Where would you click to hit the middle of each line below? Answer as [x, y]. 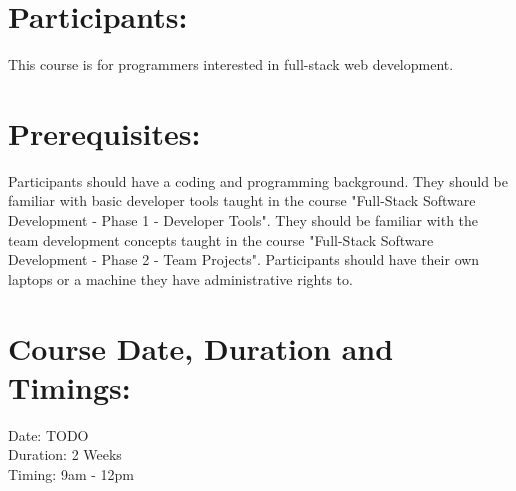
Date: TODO [48, 434]
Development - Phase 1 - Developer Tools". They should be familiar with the [243, 220]
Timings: [69, 386]
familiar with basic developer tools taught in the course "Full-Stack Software [242, 200]
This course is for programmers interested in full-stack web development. [231, 64]
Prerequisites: [104, 132]
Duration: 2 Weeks [65, 454]
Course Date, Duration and [201, 347]
